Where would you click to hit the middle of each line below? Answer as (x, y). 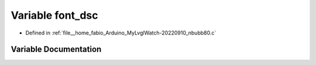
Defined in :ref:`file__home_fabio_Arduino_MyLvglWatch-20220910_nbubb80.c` (121, 33)
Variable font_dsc (54, 15)
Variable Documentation (56, 49)
